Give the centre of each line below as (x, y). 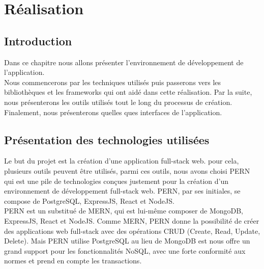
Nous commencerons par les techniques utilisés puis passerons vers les (113, 82)
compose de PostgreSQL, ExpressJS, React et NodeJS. (89, 200)
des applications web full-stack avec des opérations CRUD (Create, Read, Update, (132, 231)
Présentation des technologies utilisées (107, 139)
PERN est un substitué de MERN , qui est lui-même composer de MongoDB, (124, 211)
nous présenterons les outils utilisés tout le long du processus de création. (118, 102)
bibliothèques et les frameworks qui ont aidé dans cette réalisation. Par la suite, (128, 92)
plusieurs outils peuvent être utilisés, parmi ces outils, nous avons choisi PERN (127, 170)
